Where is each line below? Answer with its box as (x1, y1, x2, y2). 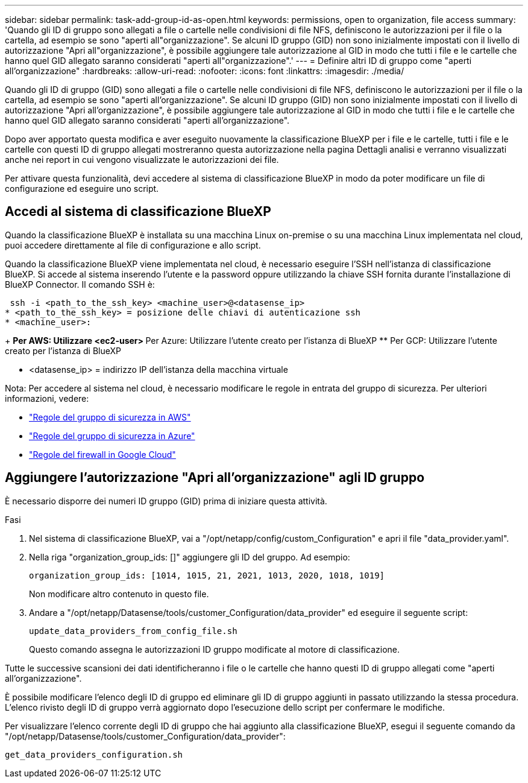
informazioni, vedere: (5, 393, 89, 404)
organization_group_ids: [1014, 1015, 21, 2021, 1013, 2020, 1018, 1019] (29, 570, 385, 580)
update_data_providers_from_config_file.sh (29, 626, 237, 636)
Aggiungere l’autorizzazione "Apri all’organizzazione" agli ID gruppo (5, 470, 425, 486)
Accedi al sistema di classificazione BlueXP (5, 204, 271, 220)
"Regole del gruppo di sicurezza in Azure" (29, 430, 195, 441)
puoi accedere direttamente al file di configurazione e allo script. (5, 239, 261, 250)
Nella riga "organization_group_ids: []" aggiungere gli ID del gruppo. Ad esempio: (29, 551, 350, 562)
